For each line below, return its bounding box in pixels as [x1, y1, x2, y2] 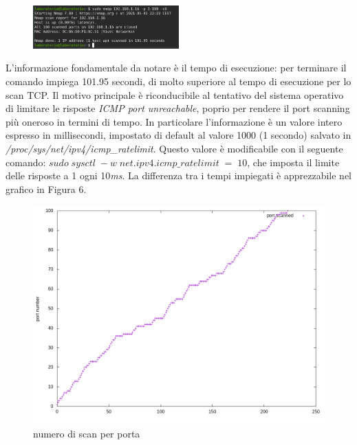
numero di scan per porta [33, 426, 140, 440]
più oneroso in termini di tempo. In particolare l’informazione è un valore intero [6, 114, 343, 128]
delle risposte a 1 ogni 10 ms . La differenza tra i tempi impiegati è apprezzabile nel [6, 168, 352, 183]
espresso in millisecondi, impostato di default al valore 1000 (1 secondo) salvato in [6, 128, 351, 142]
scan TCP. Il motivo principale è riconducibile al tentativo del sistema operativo [6, 87, 344, 102]
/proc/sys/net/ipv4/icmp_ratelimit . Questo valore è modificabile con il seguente [6, 141, 343, 155]
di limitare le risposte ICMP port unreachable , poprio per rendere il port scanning [6, 101, 350, 115]
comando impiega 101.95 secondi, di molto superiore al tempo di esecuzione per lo [6, 73, 351, 88]
